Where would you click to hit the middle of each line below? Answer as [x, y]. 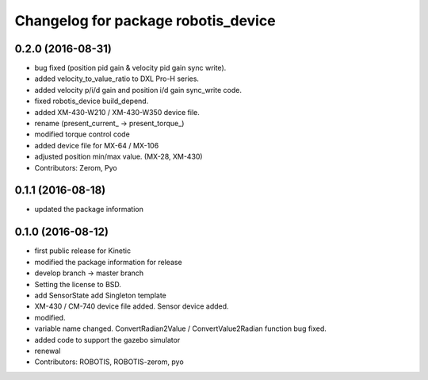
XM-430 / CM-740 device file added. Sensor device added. [132, 306]
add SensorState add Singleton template [100, 295]
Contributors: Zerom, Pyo [76, 167]
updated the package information [89, 209]
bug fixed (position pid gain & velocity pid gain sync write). [130, 68]
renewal [48, 351]
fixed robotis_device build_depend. [92, 101]
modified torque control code [82, 134]
